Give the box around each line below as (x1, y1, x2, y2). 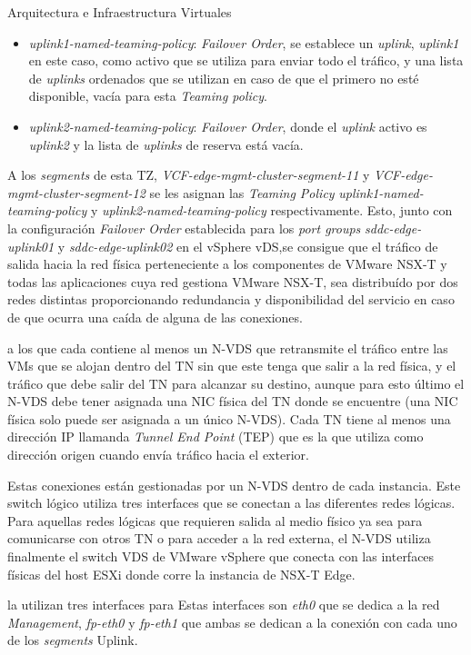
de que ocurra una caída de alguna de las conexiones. (7, 307, 303, 326)
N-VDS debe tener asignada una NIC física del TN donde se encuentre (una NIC (7, 392, 458, 411)
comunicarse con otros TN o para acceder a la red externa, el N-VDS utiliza (7, 529, 431, 548)
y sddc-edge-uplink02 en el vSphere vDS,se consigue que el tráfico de (57, 236, 438, 255)
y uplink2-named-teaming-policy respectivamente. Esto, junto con (90, 201, 453, 220)
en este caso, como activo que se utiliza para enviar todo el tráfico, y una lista (28, 51, 464, 70)
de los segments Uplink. (7, 630, 138, 650)
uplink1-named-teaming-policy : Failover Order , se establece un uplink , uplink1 (28, 33, 459, 52)
